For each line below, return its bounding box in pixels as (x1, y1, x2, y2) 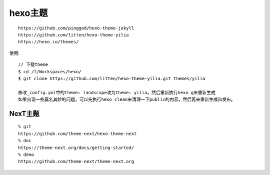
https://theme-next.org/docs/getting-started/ (18, 145, 134, 151)
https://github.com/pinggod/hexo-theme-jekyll (18, 25, 134, 31)
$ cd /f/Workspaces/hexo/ (18, 69, 82, 74)
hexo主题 (9, 7, 48, 18)
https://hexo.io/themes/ (18, 39, 79, 45)
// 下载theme (18, 62, 48, 67)
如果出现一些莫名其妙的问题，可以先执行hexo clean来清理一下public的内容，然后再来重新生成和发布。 (18, 97, 235, 102)
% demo (18, 152, 34, 158)
